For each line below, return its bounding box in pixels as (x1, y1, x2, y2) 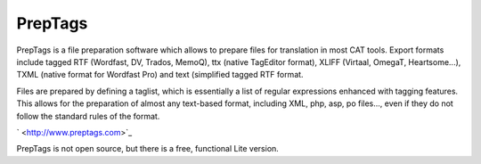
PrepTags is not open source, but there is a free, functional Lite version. (16, 143, 280, 154)
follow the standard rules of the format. (16, 111, 160, 121)
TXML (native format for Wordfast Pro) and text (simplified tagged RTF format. (16, 70, 304, 80)
